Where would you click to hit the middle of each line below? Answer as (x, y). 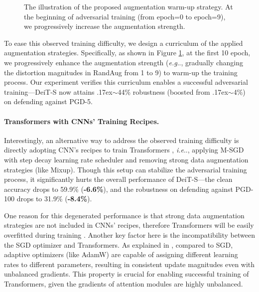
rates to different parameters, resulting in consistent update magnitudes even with (129, 264)
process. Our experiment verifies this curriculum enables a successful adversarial (126, 82)
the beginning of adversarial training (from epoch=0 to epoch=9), (125, 16)
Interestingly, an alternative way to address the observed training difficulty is (122, 140)
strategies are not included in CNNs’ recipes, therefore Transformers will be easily (129, 225)
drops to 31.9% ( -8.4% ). (54, 199)
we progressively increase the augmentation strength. (105, 26)
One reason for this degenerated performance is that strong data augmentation (124, 215)
